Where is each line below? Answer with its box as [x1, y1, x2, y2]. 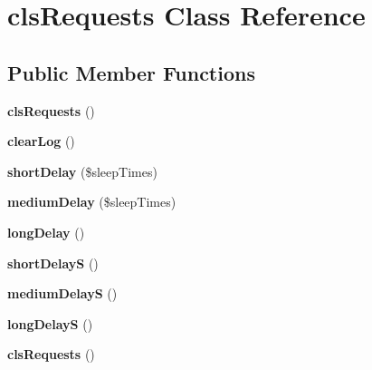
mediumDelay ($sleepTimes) [7, 192, 176, 211]
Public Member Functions [7, 58, 255, 86]
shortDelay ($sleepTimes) [7, 161, 157, 180]
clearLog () [7, 131, 75, 151]
